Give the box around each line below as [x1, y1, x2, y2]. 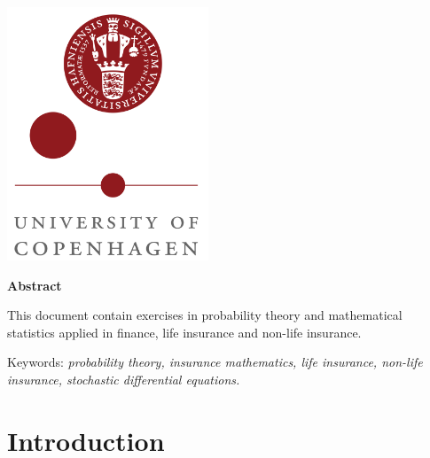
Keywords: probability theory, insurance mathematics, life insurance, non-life [7, 353, 423, 371]
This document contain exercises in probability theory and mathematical [7, 306, 403, 324]
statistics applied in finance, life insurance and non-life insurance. [7, 322, 362, 341]
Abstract [7, 276, 62, 294]
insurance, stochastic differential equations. [7, 369, 240, 388]
